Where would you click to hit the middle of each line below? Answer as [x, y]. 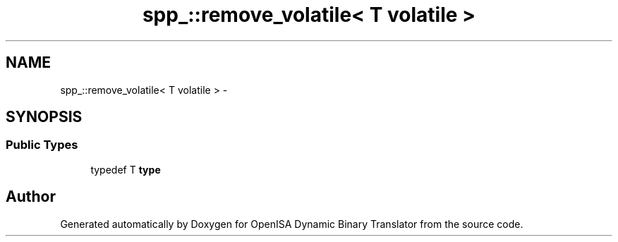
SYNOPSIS [44, 117]
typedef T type [126, 169]
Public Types [42, 145]
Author [31, 197]
